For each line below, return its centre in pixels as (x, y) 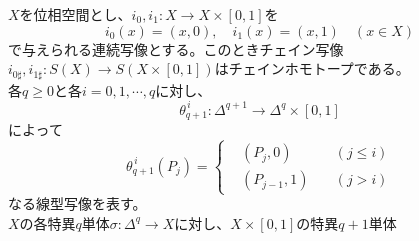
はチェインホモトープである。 (312, 68)
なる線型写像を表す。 (77, 203)
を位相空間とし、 (75, 14)
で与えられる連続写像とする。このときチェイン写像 (176, 48)
